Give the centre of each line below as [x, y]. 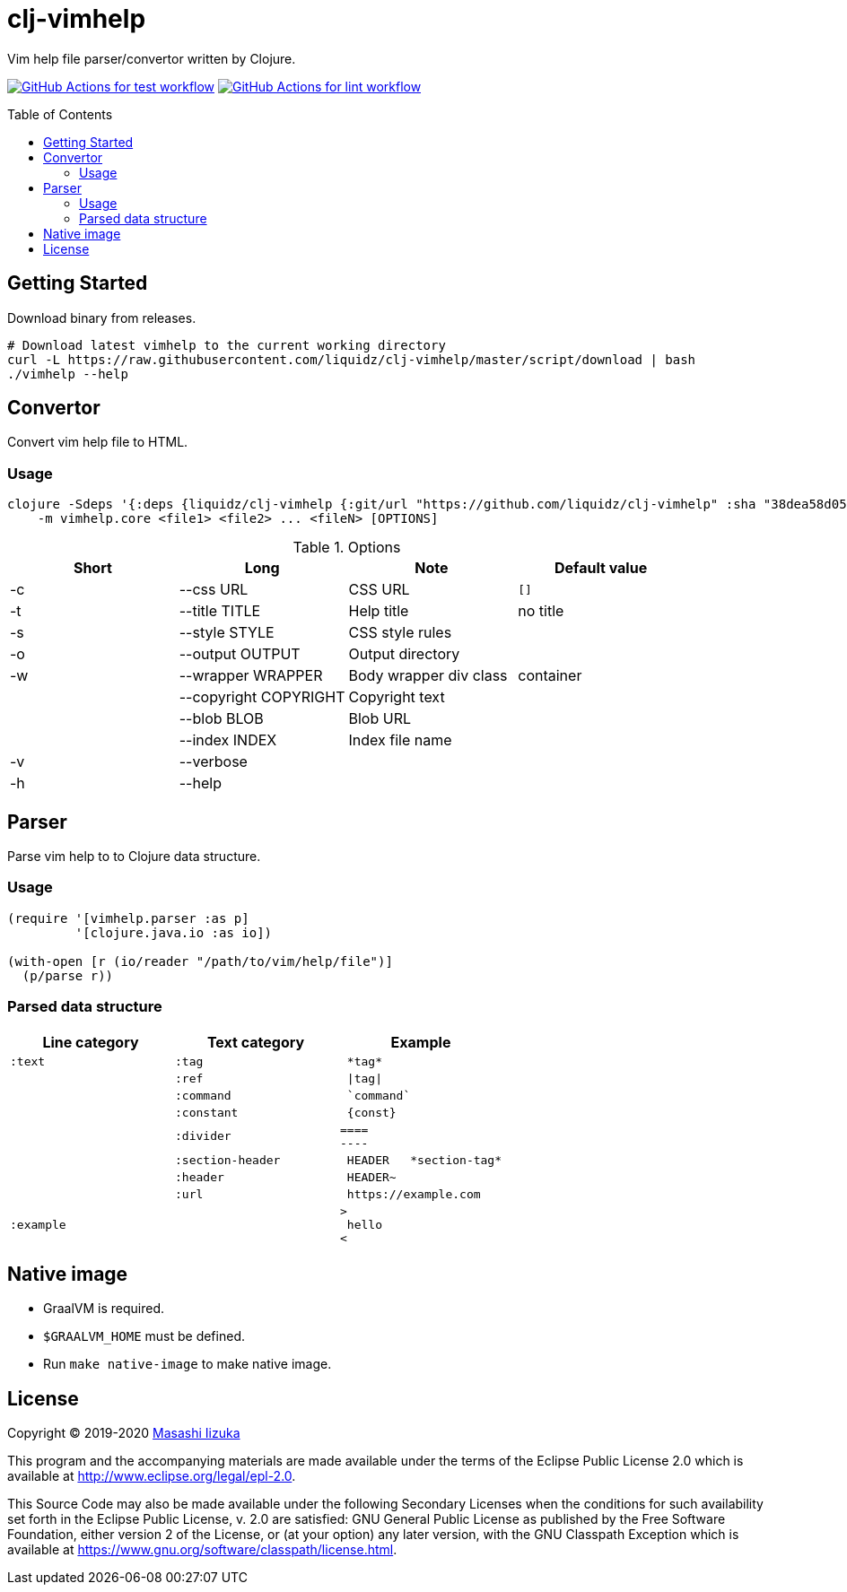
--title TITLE [220, 611]
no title [541, 611]
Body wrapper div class [428, 676]
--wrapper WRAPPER [251, 676]
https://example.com [414, 1194]
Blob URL [380, 719]
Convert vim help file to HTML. [98, 442]
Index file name [400, 740]
